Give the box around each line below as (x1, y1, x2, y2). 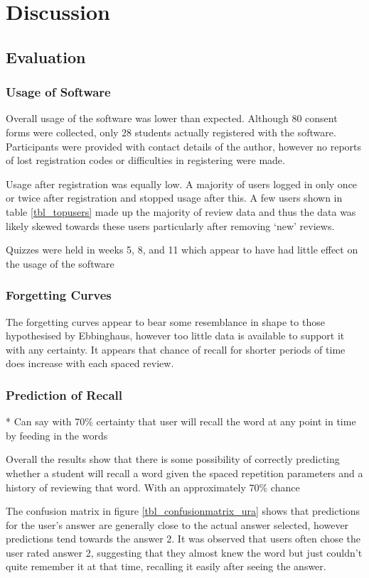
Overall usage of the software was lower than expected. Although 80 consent (6, 111, 338, 126)
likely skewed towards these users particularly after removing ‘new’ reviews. (6, 218, 335, 233)
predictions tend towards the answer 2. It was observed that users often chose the (6, 531, 360, 546)
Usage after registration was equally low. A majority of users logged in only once (6, 176, 358, 191)
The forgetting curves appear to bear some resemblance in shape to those (6, 314, 325, 329)
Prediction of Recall (6, 386, 123, 403)
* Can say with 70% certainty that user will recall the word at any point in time (6, 414, 356, 429)
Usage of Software (6, 83, 111, 101)
